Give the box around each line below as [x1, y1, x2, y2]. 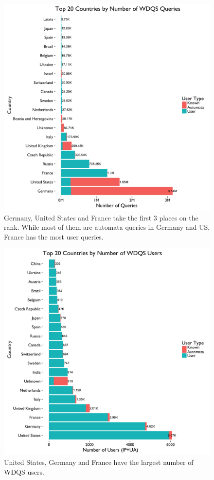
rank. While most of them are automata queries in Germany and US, [4, 222, 210, 232]
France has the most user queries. [4, 231, 104, 241]
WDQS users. [4, 466, 44, 477]
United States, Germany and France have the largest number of [4, 457, 194, 467]
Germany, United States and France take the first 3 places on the [4, 212, 198, 222]
